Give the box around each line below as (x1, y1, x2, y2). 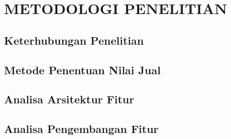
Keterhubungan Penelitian (4, 32, 144, 48)
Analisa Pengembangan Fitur (4, 121, 159, 136)
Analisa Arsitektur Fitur (4, 91, 135, 107)
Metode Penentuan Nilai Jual (4, 62, 161, 77)
